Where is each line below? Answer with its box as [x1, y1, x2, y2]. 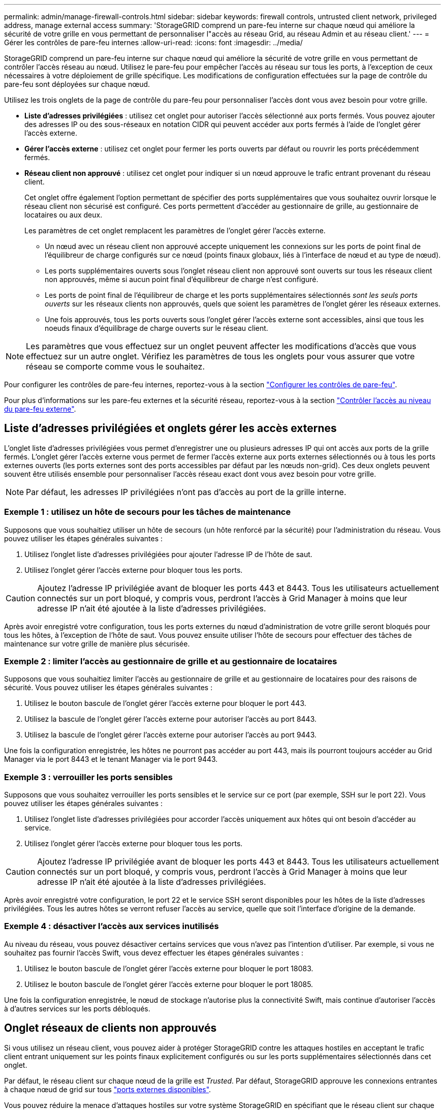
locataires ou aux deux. [24, 210, 103, 219]
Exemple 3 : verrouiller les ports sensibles [4, 772, 173, 782]
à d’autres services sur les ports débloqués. [4, 1004, 150, 1013]
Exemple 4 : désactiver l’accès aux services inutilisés [4, 921, 219, 932]
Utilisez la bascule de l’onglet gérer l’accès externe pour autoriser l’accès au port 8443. [24, 715, 316, 724]
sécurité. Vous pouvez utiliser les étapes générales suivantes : [4, 683, 213, 692]
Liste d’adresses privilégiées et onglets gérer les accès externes [4, 422, 337, 435]
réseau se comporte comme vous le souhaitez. [26, 361, 205, 372]
